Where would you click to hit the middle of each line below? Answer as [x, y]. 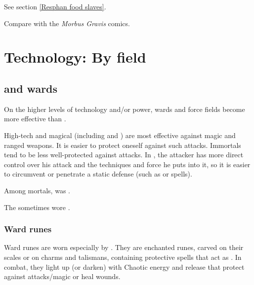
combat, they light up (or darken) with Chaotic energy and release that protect [124, 267]
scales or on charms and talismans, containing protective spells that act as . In [123, 257]
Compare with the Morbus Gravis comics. [67, 23]
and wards [31, 88]
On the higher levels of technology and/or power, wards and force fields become [125, 109]
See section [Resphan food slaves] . [55, 6]
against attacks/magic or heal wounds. [62, 276]
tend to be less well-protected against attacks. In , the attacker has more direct [124, 155]
